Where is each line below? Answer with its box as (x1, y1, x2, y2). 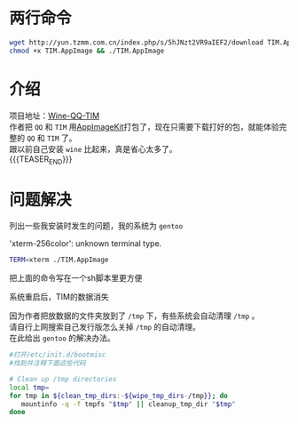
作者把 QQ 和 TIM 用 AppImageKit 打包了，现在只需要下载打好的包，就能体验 (9, 121, 279, 132)
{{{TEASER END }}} (9, 153, 73, 166)
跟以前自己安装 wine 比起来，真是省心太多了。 (9, 143, 177, 154)
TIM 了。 (47, 132, 77, 143)
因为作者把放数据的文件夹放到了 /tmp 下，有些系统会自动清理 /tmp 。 (9, 310, 260, 321)
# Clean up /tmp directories (9, 374, 117, 383)
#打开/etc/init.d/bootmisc (9, 350, 106, 360)
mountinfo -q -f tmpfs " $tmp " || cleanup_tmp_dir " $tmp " (20, 399, 237, 409)
